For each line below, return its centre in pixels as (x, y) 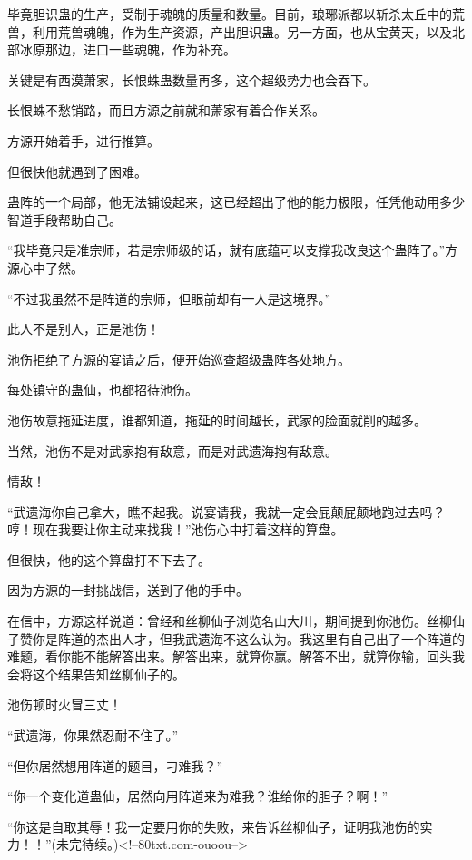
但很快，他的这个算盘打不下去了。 (109, 559)
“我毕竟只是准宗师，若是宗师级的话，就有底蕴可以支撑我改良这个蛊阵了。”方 (233, 250)
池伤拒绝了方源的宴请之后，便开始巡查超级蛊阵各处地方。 (179, 359)
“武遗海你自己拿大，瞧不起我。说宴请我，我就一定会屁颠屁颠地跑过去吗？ (226, 511)
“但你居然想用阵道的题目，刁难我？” (115, 765)
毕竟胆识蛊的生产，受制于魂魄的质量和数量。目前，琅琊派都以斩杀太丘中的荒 (236, 14)
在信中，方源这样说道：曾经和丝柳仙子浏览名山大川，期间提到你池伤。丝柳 (230, 621)
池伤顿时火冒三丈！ (64, 704)
